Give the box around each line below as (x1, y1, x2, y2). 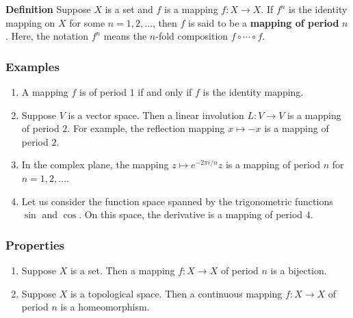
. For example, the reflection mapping (67, 121, 225, 135)
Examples (5, 57, 60, 75)
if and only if (138, 85, 192, 98)
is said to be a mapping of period (188, 15, 339, 29)
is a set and (105, 2, 153, 16)
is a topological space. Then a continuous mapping (70, 286, 283, 300)
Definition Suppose (5, 2, 91, 16)
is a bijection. (270, 263, 327, 277)
